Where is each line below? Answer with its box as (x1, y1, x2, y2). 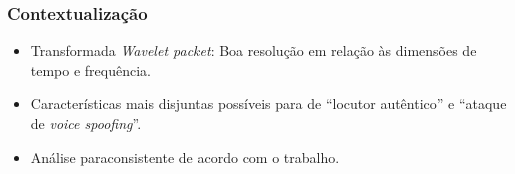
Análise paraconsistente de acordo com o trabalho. (30, 146, 340, 167)
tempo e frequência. (30, 59, 152, 80)
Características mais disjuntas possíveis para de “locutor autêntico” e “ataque (30, 93, 507, 114)
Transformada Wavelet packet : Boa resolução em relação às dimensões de (30, 40, 477, 61)
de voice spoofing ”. (30, 113, 142, 133)
